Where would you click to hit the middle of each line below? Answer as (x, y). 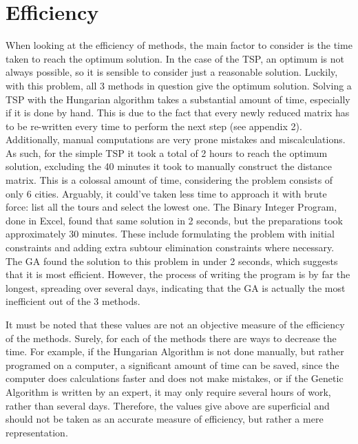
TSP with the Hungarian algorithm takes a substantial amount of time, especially (178, 99)
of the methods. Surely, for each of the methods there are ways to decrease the (171, 338)
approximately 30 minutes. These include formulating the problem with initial (170, 234)
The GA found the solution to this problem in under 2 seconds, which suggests (172, 261)
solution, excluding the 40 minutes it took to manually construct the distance (169, 166)
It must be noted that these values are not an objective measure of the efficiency (175, 324)
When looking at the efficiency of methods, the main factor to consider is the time (179, 45)
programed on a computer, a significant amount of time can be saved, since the (172, 364)
